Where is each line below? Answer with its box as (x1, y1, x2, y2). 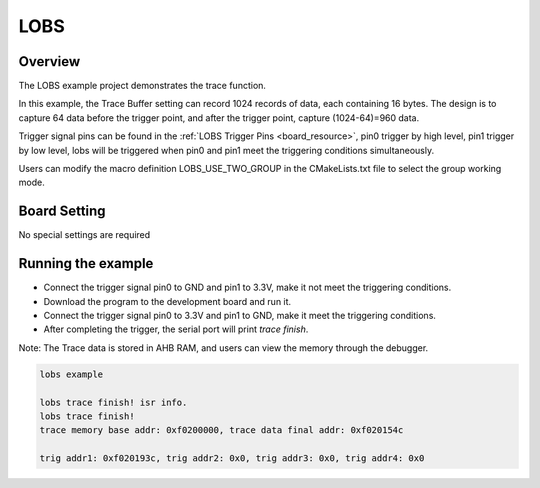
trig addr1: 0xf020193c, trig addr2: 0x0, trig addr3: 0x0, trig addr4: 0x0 (39, 453, 425, 464)
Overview (18, 53, 81, 70)
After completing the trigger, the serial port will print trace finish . (43, 323, 309, 335)
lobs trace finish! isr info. (39, 396, 188, 408)
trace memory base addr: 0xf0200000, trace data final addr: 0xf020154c (39, 425, 404, 436)
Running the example (18, 255, 154, 272)
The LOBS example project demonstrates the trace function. (18, 80, 267, 92)
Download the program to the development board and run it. (43, 295, 292, 307)
